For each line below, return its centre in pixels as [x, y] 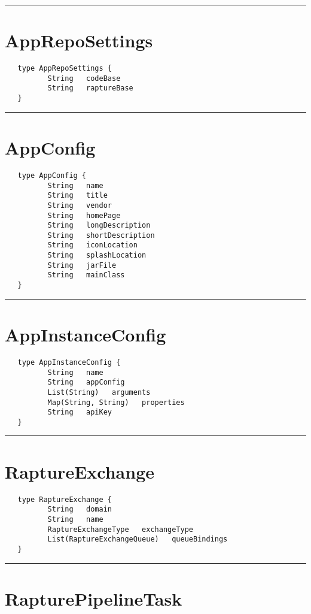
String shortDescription [101, 235]
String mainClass [86, 275]
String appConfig [86, 382]
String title [77, 196]
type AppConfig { [52, 175]
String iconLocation [92, 245]
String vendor [80, 205]
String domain [80, 509]
